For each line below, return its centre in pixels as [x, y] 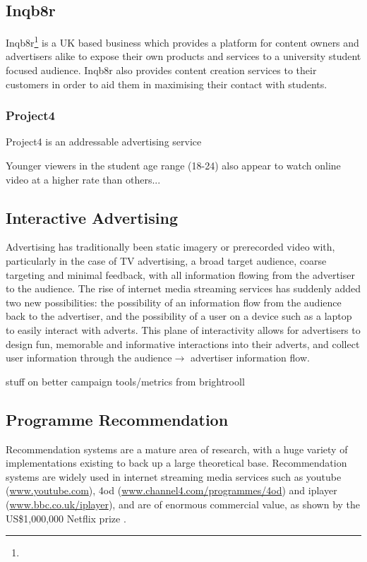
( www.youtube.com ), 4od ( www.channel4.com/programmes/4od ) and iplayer [172, 490]
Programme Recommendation [117, 419]
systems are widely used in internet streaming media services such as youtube [174, 476]
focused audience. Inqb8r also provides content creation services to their [161, 70]
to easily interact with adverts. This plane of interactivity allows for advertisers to [183, 330]
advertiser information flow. [250, 358]
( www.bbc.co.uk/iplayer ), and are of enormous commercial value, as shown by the [183, 504]
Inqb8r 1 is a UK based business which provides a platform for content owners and [182, 41]
